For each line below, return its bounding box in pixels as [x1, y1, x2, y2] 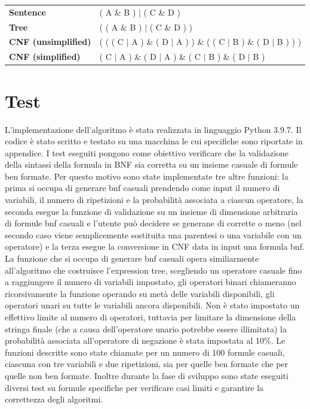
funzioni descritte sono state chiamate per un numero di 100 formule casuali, [5, 346, 285, 358]
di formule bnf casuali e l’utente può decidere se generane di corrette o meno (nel [5, 217, 302, 229]
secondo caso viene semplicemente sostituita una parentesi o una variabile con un [5, 228, 302, 241]
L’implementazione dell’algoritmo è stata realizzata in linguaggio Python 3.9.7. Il [5, 123, 302, 135]
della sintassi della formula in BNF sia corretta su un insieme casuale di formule [5, 158, 298, 171]
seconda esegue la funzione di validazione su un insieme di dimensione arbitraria [5, 205, 298, 217]
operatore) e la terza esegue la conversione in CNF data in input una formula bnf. [5, 240, 305, 253]
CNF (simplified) [9, 50, 81, 63]
